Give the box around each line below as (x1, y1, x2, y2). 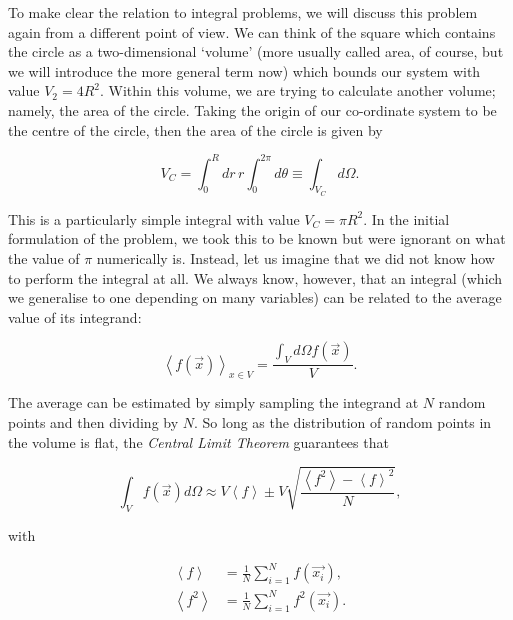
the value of (8, 248, 80, 269)
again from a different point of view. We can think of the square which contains (8, 21, 496, 42)
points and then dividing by (8, 412, 179, 433)
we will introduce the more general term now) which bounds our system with (8, 60, 481, 81)
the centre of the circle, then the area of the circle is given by (8, 119, 383, 140)
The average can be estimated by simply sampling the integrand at (8, 392, 419, 413)
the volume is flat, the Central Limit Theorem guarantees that (8, 431, 389, 452)
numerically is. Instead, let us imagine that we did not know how (96, 248, 495, 269)
